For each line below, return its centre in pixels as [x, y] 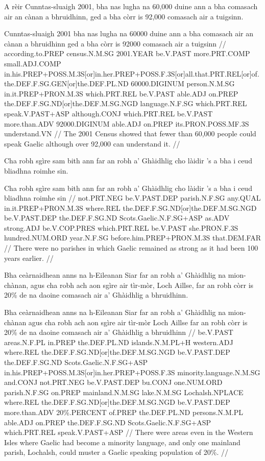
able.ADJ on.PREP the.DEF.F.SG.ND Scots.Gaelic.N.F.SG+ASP [108, 422]
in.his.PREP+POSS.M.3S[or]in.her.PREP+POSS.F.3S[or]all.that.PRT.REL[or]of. [132, 73]
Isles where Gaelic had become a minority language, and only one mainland [122, 442]
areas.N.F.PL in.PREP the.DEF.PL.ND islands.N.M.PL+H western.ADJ [119, 342]
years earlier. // [29, 258]
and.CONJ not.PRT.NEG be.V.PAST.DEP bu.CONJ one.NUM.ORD [113, 382]
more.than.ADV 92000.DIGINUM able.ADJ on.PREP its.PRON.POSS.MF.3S [127, 123]
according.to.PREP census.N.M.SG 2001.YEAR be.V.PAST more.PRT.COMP [127, 53]
